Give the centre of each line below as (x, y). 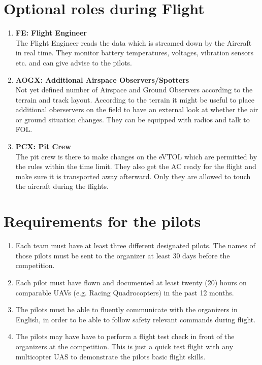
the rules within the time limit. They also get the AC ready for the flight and (136, 166)
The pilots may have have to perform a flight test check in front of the (125, 336)
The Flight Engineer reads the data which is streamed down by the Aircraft (134, 42)
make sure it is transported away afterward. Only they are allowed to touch (133, 176)
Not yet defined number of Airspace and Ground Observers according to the (134, 90)
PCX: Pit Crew (43, 146)
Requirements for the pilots (102, 221)
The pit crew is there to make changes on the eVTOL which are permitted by (136, 156)
